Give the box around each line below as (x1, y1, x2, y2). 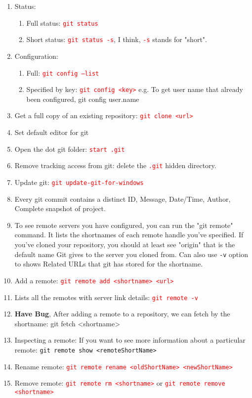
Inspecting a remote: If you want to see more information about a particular (14, 335, 246, 345)
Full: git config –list (26, 67, 99, 78)
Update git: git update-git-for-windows (14, 177, 144, 187)
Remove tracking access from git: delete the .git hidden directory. (14, 160, 216, 171)
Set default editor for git (14, 127, 89, 137)
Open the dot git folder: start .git (14, 143, 125, 154)
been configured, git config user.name (26, 93, 139, 104)
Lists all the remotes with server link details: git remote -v (14, 292, 198, 302)
